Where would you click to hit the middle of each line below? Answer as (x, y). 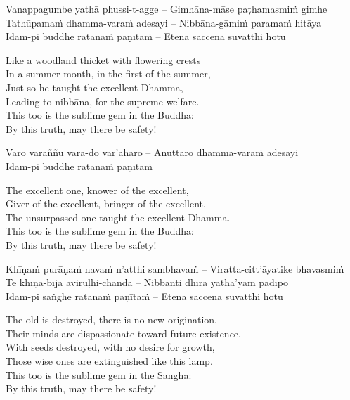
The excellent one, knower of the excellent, (97, 189)
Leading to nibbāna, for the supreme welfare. (103, 101)
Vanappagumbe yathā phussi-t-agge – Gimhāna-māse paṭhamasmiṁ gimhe (167, 8)
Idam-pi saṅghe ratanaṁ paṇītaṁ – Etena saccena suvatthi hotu (144, 296)
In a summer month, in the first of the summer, (108, 73)
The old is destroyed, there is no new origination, (111, 320)
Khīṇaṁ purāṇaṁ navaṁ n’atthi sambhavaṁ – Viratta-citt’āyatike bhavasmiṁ (175, 268)
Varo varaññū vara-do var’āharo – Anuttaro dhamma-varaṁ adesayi (152, 152)
